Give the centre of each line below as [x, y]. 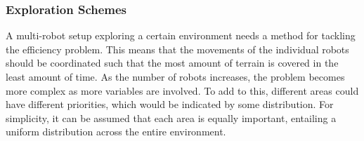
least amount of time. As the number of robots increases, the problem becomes [175, 76]
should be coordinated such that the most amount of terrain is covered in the [172, 63]
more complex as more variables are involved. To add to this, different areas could [182, 90]
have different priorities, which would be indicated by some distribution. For [170, 104]
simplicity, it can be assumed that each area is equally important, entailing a [171, 117]
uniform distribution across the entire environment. [116, 132]
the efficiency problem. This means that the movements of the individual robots [177, 49]
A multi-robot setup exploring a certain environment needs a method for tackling [181, 35]
